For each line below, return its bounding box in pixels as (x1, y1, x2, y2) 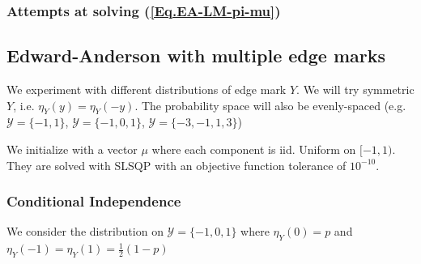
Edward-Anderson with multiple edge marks (6, 43, 386, 68)
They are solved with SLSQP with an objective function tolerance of (6, 156, 347, 173)
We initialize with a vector (6, 141, 138, 158)
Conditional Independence (6, 191, 181, 211)
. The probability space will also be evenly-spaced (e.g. (134, 96, 406, 113)
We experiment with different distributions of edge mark (6, 81, 287, 98)
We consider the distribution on (6, 223, 164, 240)
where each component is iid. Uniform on (151, 141, 356, 158)
